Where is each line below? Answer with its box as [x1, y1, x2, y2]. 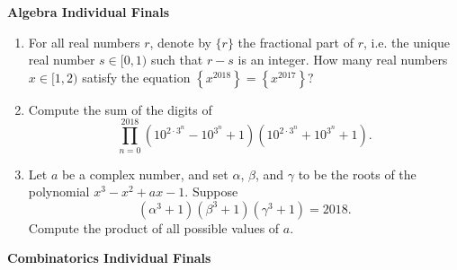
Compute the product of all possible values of [28, 218, 280, 237]
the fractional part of [237, 32, 354, 51]
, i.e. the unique [363, 32, 451, 51]
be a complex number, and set [61, 164, 228, 183]
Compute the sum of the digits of [28, 100, 212, 118]
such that [150, 50, 203, 69]
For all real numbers [28, 32, 140, 51]
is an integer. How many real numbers [237, 50, 448, 69]
